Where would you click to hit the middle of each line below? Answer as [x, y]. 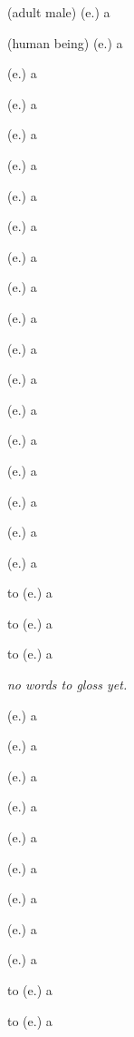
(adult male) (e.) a [59, 12]
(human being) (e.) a [65, 42]
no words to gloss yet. [67, 685]
